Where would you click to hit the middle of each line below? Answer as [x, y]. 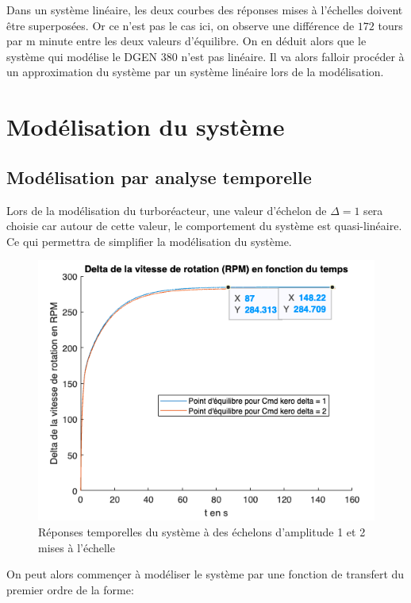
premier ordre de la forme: [70, 589]
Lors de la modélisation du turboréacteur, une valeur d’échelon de [167, 210]
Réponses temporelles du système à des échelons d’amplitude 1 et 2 [202, 531]
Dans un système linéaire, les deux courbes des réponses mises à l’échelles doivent [205, 10]
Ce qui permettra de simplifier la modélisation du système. [149, 241]
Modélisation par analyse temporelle [159, 177]
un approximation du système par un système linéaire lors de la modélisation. [195, 72]
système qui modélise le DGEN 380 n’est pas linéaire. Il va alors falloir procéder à [205, 56]
